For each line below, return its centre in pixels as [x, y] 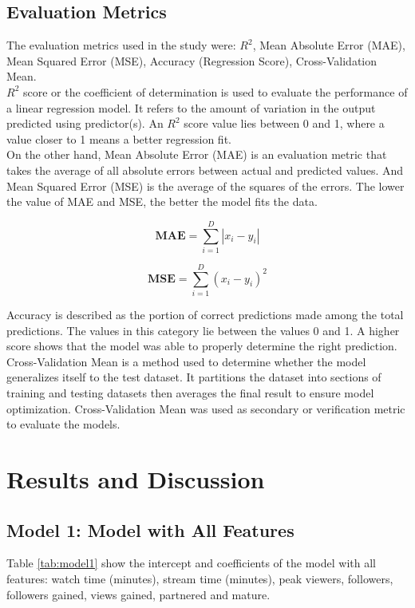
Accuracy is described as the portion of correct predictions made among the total [205, 314]
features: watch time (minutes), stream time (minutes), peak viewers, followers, [200, 578]
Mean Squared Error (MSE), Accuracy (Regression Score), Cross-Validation [192, 60]
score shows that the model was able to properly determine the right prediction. [202, 346]
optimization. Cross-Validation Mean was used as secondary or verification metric [206, 408]
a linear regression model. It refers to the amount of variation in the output [191, 107]
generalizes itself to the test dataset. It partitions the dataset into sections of [194, 377]
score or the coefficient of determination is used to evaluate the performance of [215, 91]
